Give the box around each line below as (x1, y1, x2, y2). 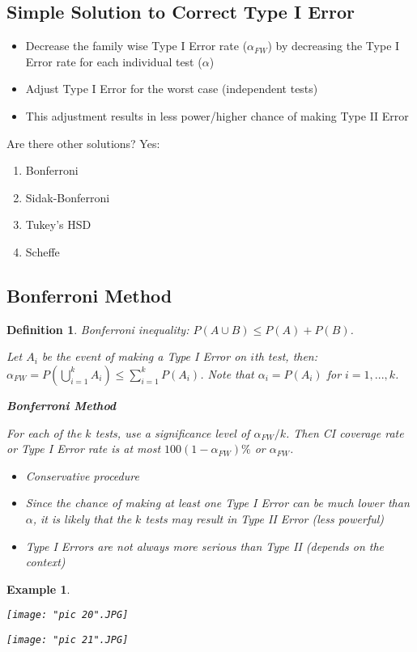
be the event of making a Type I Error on (41, 348, 247, 365)
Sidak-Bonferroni (25, 188, 110, 205)
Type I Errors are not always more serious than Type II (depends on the (25, 537, 385, 554)
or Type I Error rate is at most (6, 440, 161, 457)
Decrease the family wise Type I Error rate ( (25, 37, 248, 54)
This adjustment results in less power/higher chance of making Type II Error (25, 107, 409, 124)
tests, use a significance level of (95, 424, 250, 441)
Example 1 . (6, 580, 70, 597)
